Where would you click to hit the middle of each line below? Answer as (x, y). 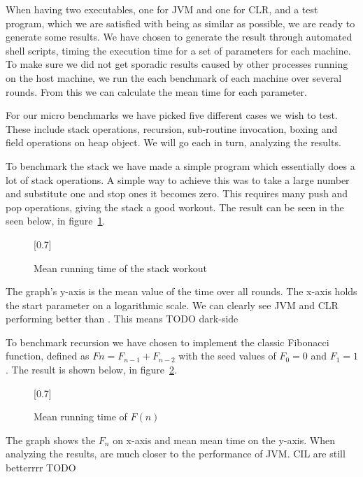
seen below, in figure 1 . (56, 221)
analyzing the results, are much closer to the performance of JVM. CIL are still (176, 454)
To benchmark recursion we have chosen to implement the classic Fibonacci (168, 342)
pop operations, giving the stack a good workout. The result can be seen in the (175, 207)
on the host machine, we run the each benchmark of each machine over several (174, 77)
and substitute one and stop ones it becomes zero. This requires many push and (177, 193)
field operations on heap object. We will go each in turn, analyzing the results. (173, 142)
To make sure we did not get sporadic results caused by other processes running (177, 64)
